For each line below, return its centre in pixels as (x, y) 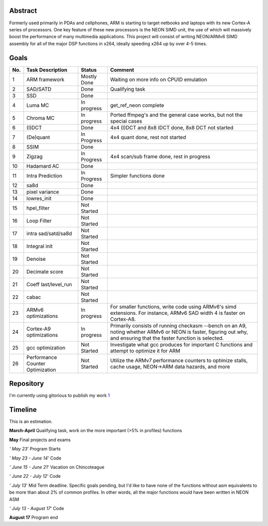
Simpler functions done (137, 175)
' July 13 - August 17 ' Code (37, 508)
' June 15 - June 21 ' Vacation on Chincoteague (57, 467)
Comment (122, 70)
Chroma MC (40, 118)
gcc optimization (46, 348)
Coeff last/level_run (49, 284)
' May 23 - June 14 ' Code (35, 458)
